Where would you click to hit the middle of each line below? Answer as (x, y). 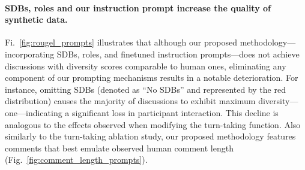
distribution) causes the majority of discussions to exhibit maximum (130, 101)
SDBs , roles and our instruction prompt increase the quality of (138, 7)
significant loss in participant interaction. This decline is (175, 112)
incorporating (30, 54)
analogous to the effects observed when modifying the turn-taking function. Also (153, 124)
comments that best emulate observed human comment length (119, 148)
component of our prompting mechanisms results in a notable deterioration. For (152, 78)
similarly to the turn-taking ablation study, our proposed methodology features (150, 136)
